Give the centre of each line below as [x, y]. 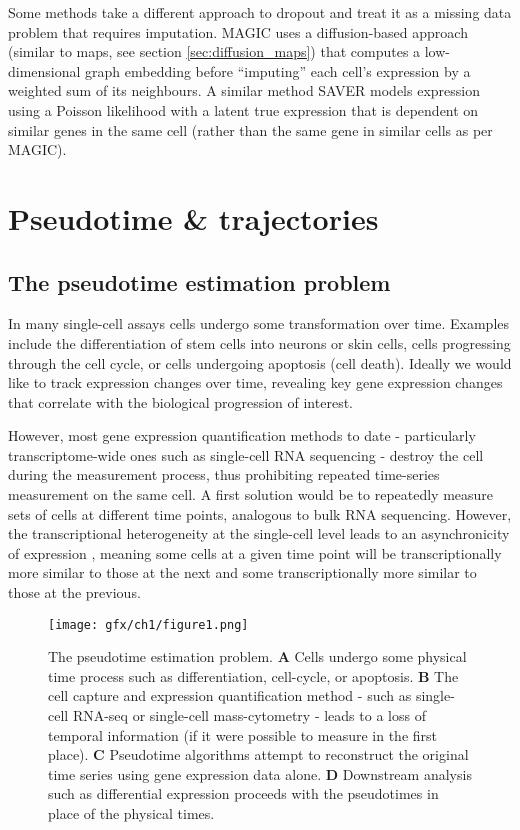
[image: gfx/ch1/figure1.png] [148, 624]
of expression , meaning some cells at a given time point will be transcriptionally [255, 552]
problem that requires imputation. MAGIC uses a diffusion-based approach [238, 31]
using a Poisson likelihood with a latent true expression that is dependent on [243, 109]
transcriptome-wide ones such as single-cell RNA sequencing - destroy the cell [246, 454]
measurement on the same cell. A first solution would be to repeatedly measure [251, 494]
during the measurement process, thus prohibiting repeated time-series [224, 474]
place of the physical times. [131, 813]
